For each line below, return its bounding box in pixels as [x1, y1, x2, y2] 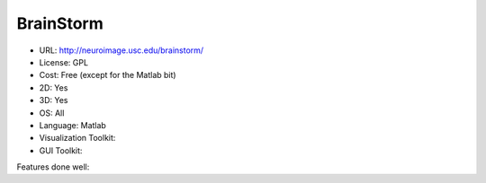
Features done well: [16, 161, 90, 172]
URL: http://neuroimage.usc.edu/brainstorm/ [39, 45, 204, 56]
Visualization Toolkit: [39, 133, 116, 144]
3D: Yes [39, 95, 68, 106]
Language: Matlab [39, 119, 107, 130]
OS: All [39, 108, 65, 118]
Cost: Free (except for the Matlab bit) [39, 70, 176, 81]
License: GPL [39, 57, 89, 67]
